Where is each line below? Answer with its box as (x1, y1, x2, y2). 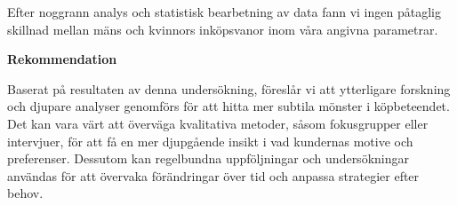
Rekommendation (7, 50, 117, 68)
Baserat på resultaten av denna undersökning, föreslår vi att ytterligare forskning (7, 79, 451, 98)
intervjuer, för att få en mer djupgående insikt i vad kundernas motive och (7, 131, 413, 150)
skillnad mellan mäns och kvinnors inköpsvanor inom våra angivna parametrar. (7, 20, 438, 38)
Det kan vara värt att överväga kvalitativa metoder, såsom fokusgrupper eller (7, 114, 429, 132)
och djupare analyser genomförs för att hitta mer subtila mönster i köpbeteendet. (7, 97, 450, 115)
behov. (7, 184, 44, 202)
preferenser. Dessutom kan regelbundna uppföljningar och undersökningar (7, 149, 409, 168)
